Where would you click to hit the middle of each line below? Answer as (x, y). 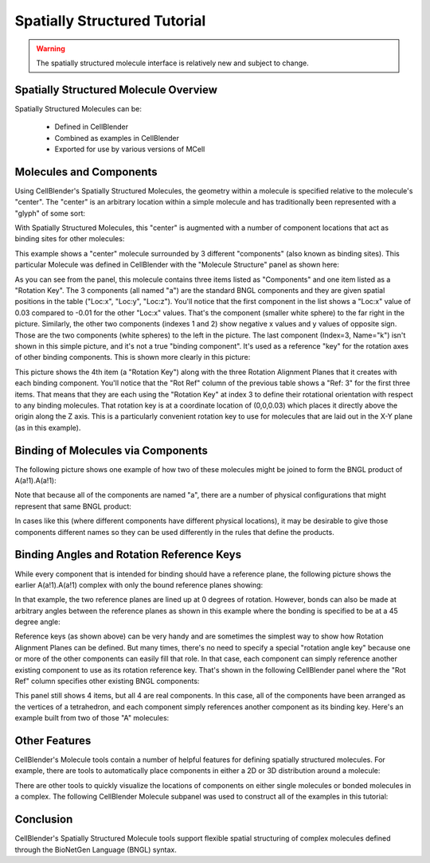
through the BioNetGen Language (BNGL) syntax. (96, 849)
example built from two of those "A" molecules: (92, 718)
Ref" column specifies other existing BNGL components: (107, 681)
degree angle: (37, 622)
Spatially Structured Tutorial (110, 21)
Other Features (53, 741)
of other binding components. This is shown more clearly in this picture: (133, 357)
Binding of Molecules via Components (111, 450)
